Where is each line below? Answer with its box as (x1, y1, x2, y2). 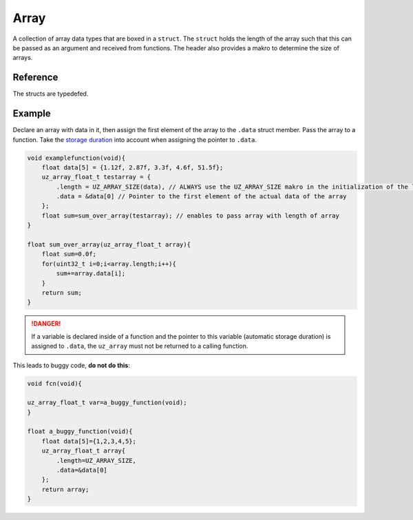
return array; (41, 486, 89, 493)
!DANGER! (31, 320, 61, 328)
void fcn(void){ (27, 379, 83, 387)
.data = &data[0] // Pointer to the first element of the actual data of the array (56, 193, 347, 200)
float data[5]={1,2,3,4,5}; (41, 437, 137, 445)
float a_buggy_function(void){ (27, 428, 134, 435)
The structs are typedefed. (12, 90, 89, 98)
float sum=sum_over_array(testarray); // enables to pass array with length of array (41, 211, 340, 220)
